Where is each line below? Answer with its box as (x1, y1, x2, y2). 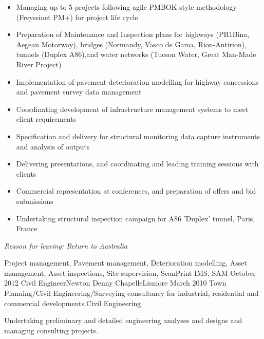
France (16, 223, 37, 234)
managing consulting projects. (4, 325, 98, 335)
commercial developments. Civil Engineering (4, 297, 141, 308)
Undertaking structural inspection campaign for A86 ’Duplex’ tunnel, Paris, (16, 213, 255, 223)
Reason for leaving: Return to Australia (4, 240, 127, 251)
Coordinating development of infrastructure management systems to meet (16, 103, 249, 114)
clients (16, 168, 36, 179)
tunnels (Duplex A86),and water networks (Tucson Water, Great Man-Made (16, 49, 256, 60)
